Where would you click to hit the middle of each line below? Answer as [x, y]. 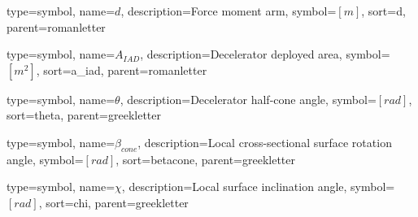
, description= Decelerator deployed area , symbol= [265, 54]
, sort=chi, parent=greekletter [113, 202]
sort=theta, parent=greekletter [84, 115]
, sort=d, [383, 11]
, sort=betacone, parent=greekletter [206, 159]
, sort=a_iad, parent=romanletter [122, 69]
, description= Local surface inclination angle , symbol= [258, 187]
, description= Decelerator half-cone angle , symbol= [248, 99]
